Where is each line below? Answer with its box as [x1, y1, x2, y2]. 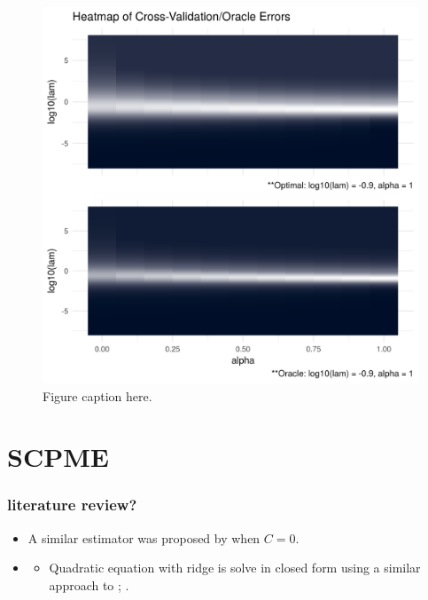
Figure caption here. [43, 386, 152, 405]
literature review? [7, 493, 137, 516]
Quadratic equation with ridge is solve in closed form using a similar [49, 558, 421, 577]
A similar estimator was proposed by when [27, 528, 261, 547]
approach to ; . [49, 575, 129, 594]
